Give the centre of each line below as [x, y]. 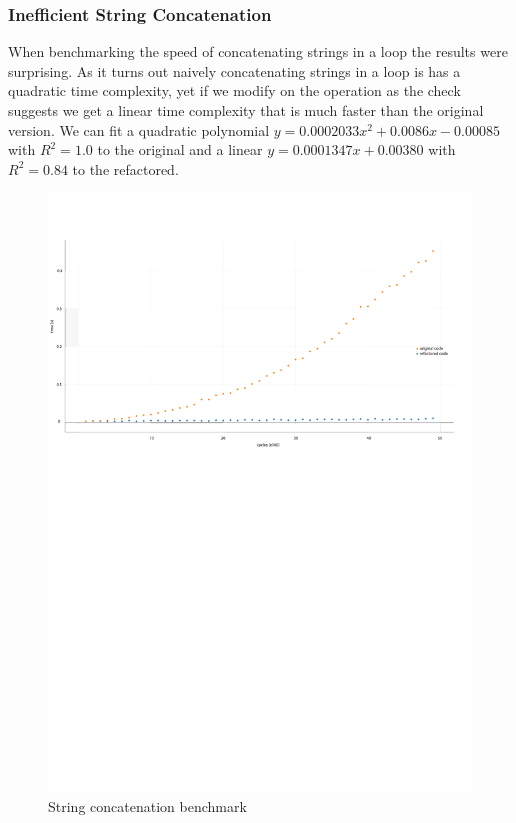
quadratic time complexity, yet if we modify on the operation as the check [234, 90]
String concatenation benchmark [147, 806]
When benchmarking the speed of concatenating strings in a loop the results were [258, 51]
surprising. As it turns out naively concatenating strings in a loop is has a [234, 70]
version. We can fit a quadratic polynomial [139, 129]
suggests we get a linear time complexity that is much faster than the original [246, 110]
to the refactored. [125, 168]
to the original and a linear [180, 149]
